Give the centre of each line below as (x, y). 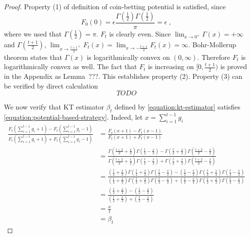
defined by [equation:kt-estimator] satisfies (178, 107)
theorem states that (33, 57)
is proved (233, 66)
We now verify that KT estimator (54, 107)
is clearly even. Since (140, 33)
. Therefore (214, 57)
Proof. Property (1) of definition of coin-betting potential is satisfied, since (115, 6)
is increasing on (171, 66)
